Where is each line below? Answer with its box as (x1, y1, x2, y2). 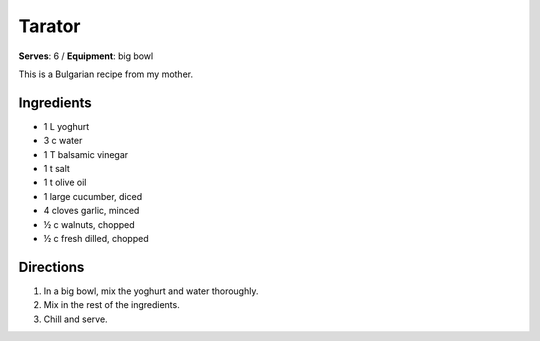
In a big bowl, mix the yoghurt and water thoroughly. (43, 285, 259, 297)
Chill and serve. (43, 313, 109, 325)
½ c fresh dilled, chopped (43, 232, 149, 244)
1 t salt (43, 163, 70, 175)
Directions (18, 258, 85, 275)
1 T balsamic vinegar (43, 148, 129, 160)
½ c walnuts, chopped (43, 218, 135, 230)
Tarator (18, 15, 81, 37)
